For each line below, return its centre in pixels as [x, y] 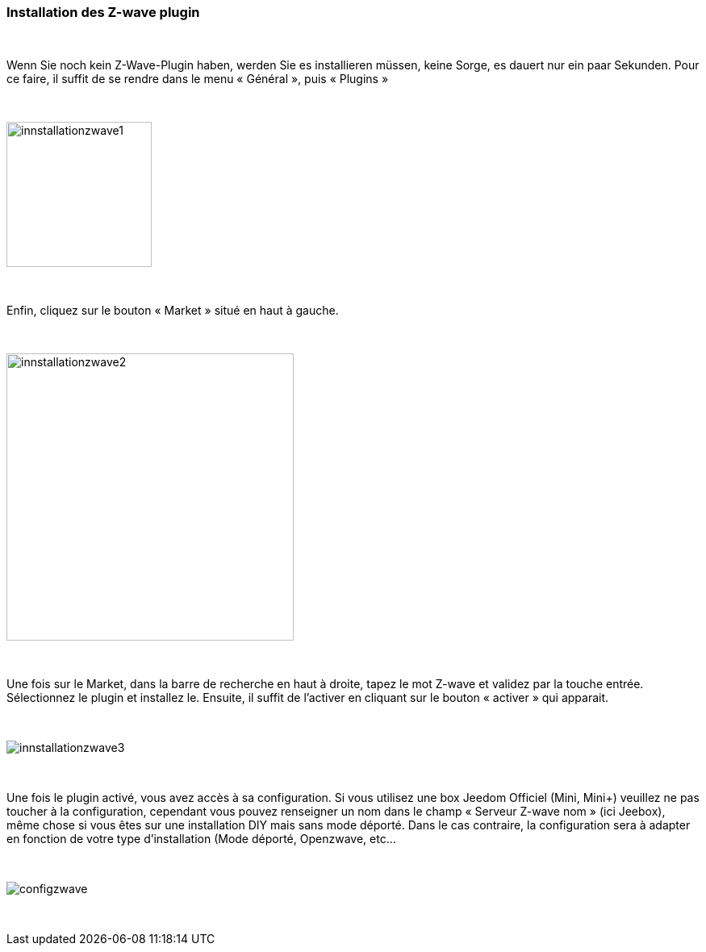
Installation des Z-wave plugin [103, 12]
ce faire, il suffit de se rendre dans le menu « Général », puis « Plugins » [198, 79]
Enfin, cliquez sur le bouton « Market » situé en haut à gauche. [173, 311]
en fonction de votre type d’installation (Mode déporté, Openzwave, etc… [201, 839]
